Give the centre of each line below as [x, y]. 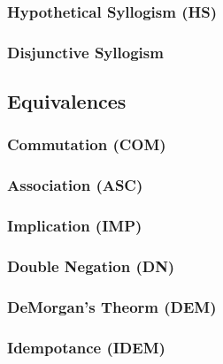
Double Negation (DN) [91, 265]
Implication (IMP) [75, 226]
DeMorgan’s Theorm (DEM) [112, 306]
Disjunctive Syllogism [85, 52]
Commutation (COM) [87, 144]
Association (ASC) [75, 185]
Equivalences [67, 101]
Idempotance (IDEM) [86, 347]
